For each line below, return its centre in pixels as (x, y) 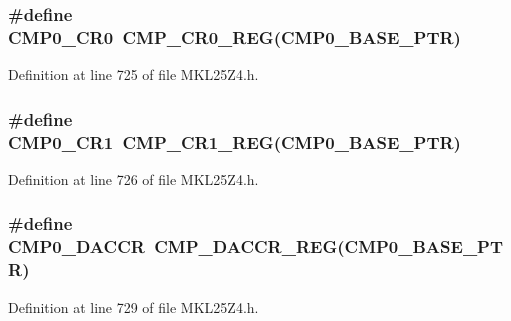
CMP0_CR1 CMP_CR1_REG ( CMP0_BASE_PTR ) (234, 141)
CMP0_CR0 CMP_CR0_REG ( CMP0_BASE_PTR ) (234, 36)
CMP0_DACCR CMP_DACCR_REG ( (176, 246)
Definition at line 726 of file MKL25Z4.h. (133, 178)
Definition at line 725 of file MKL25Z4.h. (133, 74)
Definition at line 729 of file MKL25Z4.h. (133, 306)
